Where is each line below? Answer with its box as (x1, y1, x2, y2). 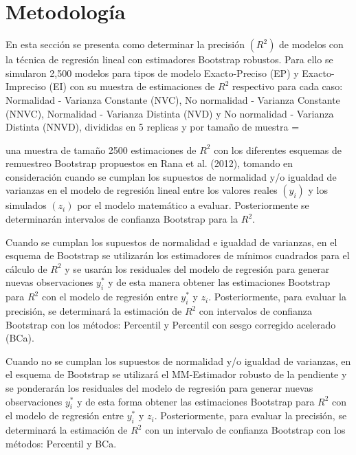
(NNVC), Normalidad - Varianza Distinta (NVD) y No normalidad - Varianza (5, 106, 334, 120)
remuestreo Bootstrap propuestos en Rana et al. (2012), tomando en (5, 156, 293, 170)
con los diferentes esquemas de (214, 142, 342, 157)
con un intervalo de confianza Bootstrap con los (145, 423, 346, 437)
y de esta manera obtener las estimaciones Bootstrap (108, 275, 331, 289)
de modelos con (279, 37, 344, 52)
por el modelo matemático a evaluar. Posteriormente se (77, 198, 309, 212)
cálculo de (5, 261, 47, 276)
